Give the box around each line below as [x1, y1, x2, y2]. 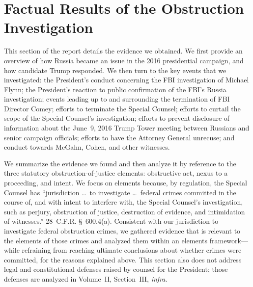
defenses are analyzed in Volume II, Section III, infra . [4, 273, 168, 284]
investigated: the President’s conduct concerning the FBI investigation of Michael [4, 75, 249, 85]
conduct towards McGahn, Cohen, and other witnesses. [4, 142, 170, 152]
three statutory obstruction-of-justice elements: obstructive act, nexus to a [4, 168, 228, 178]
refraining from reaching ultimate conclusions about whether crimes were [22, 245, 242, 255]
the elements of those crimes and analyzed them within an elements [4, 235, 208, 245]
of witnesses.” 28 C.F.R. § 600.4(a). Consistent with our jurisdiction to [4, 216, 219, 226]
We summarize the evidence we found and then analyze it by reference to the [4, 158, 236, 168]
